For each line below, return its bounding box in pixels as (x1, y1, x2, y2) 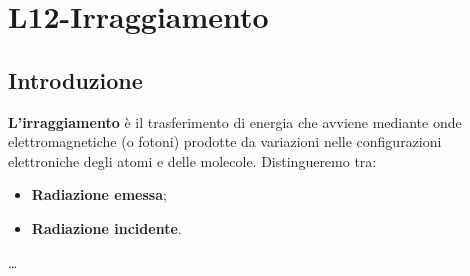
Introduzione (8, 64, 143, 95)
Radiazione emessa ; (31, 184, 167, 205)
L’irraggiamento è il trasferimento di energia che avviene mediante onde (8, 111, 462, 132)
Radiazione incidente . (31, 217, 182, 238)
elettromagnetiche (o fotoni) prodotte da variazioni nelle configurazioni (8, 131, 442, 152)
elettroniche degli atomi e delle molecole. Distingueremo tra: (8, 150, 377, 171)
